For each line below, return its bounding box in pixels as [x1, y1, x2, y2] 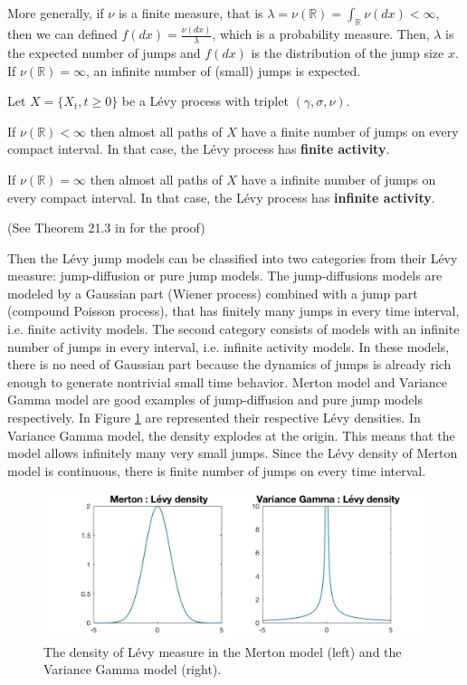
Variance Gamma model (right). [43, 660, 222, 679]
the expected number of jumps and [7, 43, 201, 62]
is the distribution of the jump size [251, 43, 444, 62]
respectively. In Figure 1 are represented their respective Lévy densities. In [7, 408, 421, 427]
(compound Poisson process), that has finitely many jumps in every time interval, [7, 301, 460, 320]
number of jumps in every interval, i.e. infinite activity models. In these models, [7, 337, 450, 356]
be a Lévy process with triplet [121, 91, 289, 110]
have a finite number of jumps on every [241, 121, 459, 140]
